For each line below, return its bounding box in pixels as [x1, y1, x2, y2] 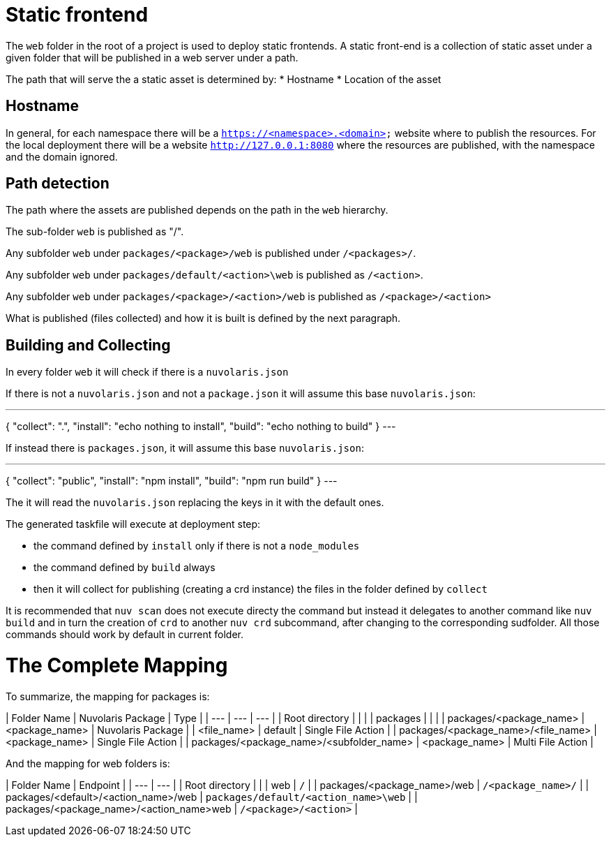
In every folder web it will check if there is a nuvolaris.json [6, 366, 289, 378]
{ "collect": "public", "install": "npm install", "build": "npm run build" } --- [6, 475, 338, 487]
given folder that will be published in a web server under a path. [6, 51, 299, 64]
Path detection [6, 175, 110, 193]
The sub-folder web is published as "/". [6, 226, 184, 238]
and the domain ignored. [6, 150, 118, 163]
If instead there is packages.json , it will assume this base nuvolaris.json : [6, 442, 364, 455]
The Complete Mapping [6, 653, 228, 678]
